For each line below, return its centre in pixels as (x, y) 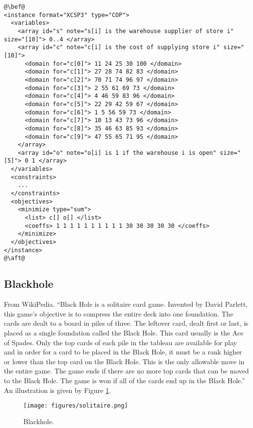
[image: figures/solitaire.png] (76, 406)
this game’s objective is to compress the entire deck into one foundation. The (119, 313)
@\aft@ (14, 258)
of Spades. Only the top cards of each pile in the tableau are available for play (121, 342)
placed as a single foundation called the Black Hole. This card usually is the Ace (124, 332)
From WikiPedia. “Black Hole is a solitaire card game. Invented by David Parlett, (126, 304)
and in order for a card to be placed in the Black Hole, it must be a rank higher (123, 352)
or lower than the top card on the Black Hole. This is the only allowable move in (124, 361)
